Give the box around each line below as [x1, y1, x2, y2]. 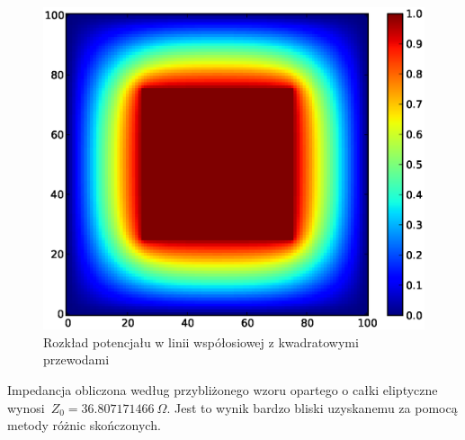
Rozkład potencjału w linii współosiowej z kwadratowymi [43, 332, 359, 351]
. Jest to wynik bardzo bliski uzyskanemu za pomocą [166, 398, 458, 417]
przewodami [43, 350, 110, 369]
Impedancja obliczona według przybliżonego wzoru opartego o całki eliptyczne [7, 380, 438, 399]
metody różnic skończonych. [7, 416, 161, 435]
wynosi [7, 398, 45, 417]
